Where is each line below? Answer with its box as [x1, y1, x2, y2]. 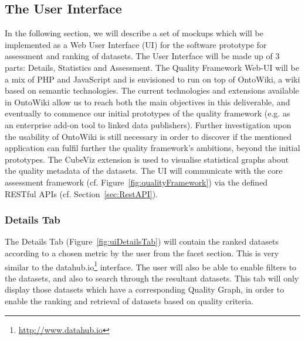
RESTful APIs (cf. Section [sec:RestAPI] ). [5, 187, 158, 200]
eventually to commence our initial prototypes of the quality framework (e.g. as [5, 107, 290, 119]
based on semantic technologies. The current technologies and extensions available [5, 84, 299, 97]
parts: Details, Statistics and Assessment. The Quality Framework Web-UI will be [5, 61, 299, 73]
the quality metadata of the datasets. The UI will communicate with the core [5, 164, 283, 177]
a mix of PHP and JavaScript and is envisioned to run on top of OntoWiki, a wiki [5, 73, 300, 85]
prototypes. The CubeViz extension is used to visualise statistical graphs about [5, 153, 289, 165]
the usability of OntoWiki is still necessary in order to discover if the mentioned [5, 130, 292, 142]
